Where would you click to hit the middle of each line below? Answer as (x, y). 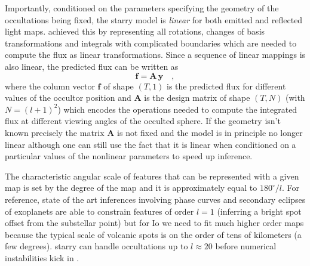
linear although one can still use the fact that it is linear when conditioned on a (151, 144)
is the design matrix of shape (197, 98)
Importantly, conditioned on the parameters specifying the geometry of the (142, 8)
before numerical (246, 246)
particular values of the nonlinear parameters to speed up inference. (129, 156)
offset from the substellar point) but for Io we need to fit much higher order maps (154, 223)
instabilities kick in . (42, 257)
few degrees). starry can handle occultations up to (96, 246)
